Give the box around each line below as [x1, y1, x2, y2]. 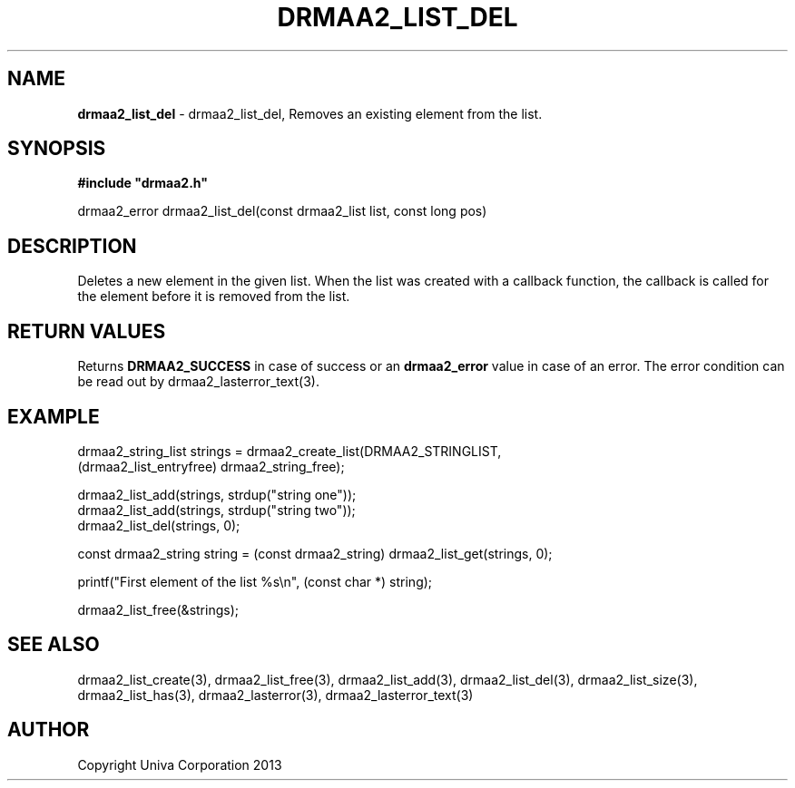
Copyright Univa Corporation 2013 [77, 756, 282, 773]
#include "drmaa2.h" [77, 175, 208, 191]
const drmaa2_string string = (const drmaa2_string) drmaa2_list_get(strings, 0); [77, 545, 553, 561]
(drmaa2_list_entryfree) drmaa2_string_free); [77, 458, 345, 474]
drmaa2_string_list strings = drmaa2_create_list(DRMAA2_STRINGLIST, [77, 443, 502, 459]
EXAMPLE [7, 404, 100, 428]
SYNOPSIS [7, 137, 106, 161]
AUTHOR [7, 718, 90, 742]
